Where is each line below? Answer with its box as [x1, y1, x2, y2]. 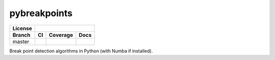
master [12, 38, 30, 45]
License [12, 25, 33, 32]
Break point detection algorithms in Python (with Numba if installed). [9, 48, 153, 54]
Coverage [48, 31, 73, 38]
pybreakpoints [9, 8, 73, 19]
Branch [12, 31, 31, 38]
